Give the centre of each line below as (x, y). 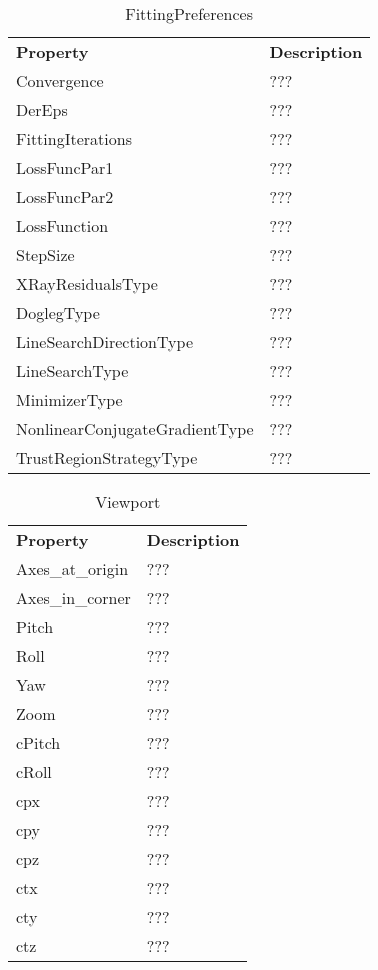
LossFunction (62, 225)
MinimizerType (69, 399)
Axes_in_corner (73, 597)
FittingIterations (74, 138)
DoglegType (58, 312)
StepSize (45, 254)
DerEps (42, 109)
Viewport (128, 501)
